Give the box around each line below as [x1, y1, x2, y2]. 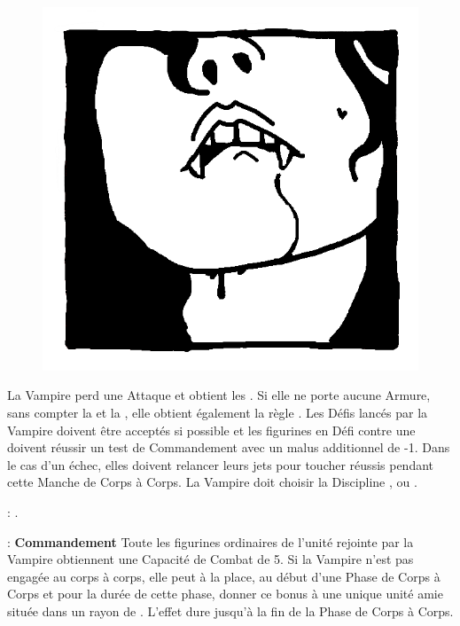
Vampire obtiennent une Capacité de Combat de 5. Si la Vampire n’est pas [7, 550, 414, 568]
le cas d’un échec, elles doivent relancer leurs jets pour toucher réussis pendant [7, 455, 434, 473]
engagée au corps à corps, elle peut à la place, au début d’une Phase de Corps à [7, 567, 441, 585]
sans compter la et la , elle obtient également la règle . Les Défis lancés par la [7, 403, 428, 422]
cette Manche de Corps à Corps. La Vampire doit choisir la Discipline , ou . [7, 473, 417, 491]
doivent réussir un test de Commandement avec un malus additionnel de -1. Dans [7, 438, 450, 457]
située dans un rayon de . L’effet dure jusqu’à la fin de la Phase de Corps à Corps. [7, 601, 454, 620]
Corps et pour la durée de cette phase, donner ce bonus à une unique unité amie [7, 584, 443, 603]
